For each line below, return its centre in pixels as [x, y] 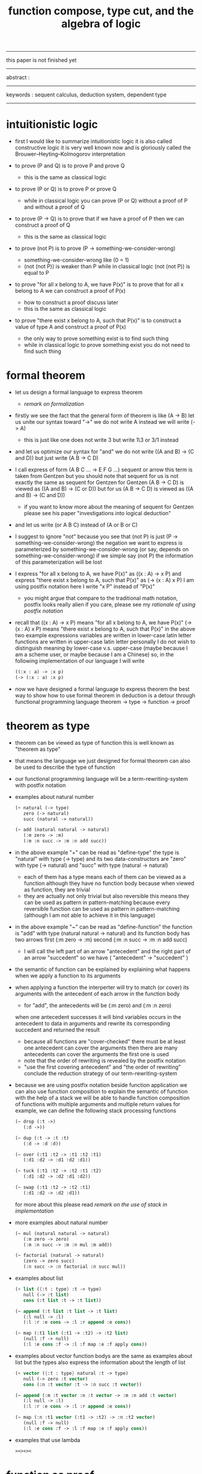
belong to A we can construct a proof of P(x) [70, 291]
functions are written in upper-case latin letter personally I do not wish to [105, 642]
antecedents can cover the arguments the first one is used [96, 1054]
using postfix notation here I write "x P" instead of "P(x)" [85, 587]
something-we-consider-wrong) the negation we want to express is [99, 543]
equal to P [36, 273]
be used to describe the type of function [65, 767]
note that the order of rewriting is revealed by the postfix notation [105, 1060]
